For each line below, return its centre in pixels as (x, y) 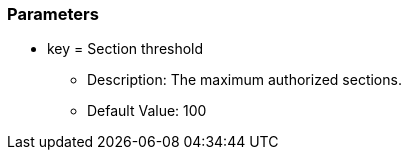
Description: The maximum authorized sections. (244, 80)
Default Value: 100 (147, 111)
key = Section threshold (125, 49)
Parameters (53, 14)
